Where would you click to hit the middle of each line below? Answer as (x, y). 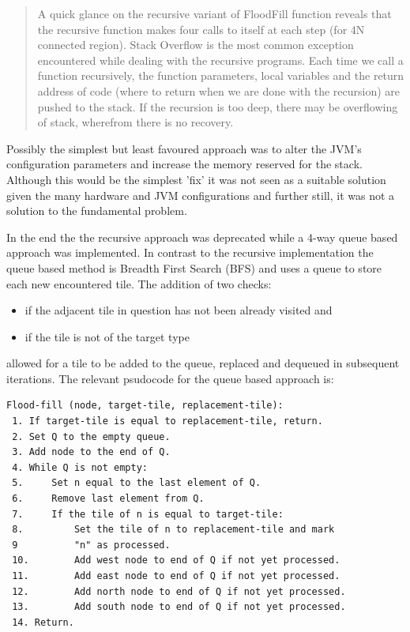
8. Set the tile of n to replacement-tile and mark (173, 530)
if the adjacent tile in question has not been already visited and (179, 310)
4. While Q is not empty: (80, 467)
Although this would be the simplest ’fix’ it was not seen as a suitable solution (196, 179)
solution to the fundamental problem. (97, 211)
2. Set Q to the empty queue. (91, 436)
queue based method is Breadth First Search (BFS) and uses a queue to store (194, 267)
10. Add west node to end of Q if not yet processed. (176, 561)
